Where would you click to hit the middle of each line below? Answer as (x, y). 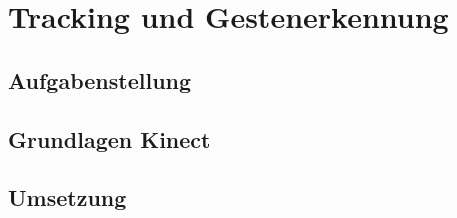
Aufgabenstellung (100, 79)
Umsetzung (67, 197)
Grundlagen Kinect (109, 138)
